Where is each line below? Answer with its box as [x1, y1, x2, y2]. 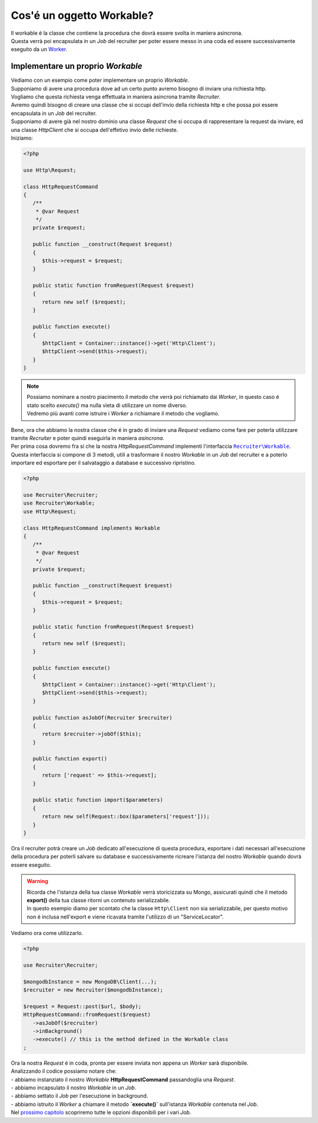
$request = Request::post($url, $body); [23, 1003, 141, 1010]
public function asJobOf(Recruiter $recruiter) [32, 714, 173, 721]
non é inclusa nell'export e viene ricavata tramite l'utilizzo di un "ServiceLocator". [26, 913, 224, 920]
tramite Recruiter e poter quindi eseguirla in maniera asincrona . [11, 435, 165, 442]
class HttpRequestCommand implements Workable [23, 524, 160, 531]
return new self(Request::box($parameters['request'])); [42, 813, 210, 820]
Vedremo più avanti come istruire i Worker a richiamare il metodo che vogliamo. [26, 410, 220, 417]
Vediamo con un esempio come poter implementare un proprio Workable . [11, 77, 190, 84]
